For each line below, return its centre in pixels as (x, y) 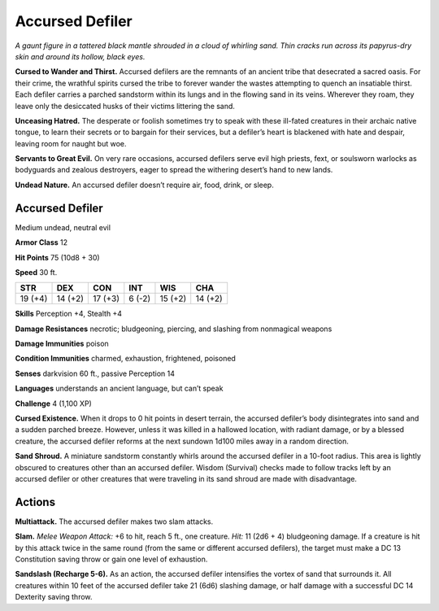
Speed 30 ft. (36, 272)
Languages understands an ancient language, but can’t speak (119, 388)
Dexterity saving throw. (54, 597)
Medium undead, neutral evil (63, 227)
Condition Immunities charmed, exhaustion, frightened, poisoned (125, 359)
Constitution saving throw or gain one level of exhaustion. (111, 559)
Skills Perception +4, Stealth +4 (68, 314)
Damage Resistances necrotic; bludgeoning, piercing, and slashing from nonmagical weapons (174, 329)
